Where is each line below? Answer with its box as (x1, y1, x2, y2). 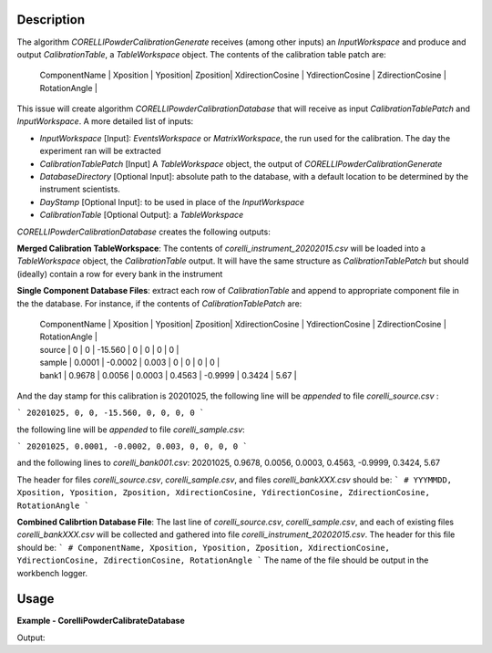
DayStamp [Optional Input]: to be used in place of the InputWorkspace (39, 196, 305, 207)
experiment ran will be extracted (39, 146, 161, 157)
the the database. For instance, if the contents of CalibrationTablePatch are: (16, 297, 302, 309)
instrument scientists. (39, 183, 120, 195)
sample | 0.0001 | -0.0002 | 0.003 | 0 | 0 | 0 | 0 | (39, 357, 220, 368)
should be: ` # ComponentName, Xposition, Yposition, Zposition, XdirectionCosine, (16, 542, 391, 553)
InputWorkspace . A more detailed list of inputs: (16, 116, 194, 127)
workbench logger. (16, 567, 88, 578)
